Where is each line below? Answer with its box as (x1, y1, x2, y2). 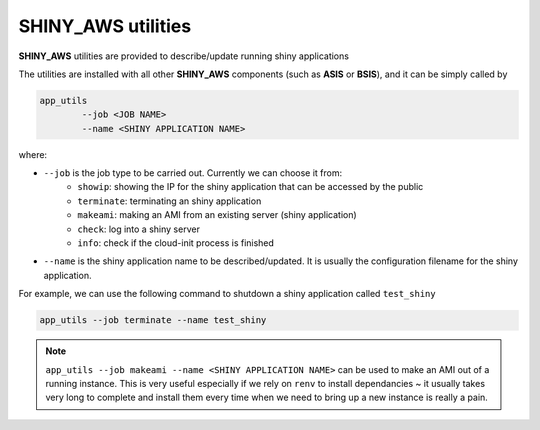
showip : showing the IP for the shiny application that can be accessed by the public (77, 181, 424, 193)
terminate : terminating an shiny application (77, 195, 262, 207)
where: (18, 148, 48, 160)
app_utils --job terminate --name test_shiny (39, 315, 267, 326)
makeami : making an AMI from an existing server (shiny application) (77, 209, 357, 221)
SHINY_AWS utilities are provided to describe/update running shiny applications (18, 50, 350, 62)
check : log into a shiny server (77, 223, 200, 235)
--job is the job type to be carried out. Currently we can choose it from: (43, 167, 343, 179)
